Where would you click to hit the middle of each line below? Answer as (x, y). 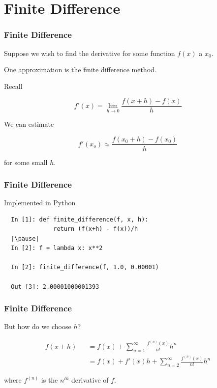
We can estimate (29, 124)
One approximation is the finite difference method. (80, 69)
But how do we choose (38, 326)
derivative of (90, 380)
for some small (26, 162)
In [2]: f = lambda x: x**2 (57, 248)
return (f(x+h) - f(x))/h (96, 229)
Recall (13, 86)
